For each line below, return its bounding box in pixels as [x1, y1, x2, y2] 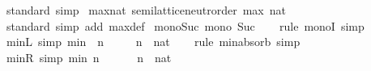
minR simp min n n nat [6, 48, 172, 65]
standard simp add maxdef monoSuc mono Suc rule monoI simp [6, 17, 365, 34]
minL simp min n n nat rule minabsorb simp [6, 33, 301, 50]
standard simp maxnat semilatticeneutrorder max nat [6, 2, 286, 18]
